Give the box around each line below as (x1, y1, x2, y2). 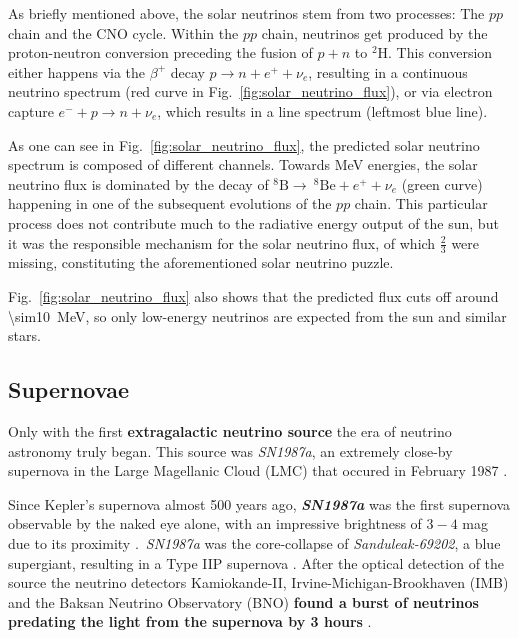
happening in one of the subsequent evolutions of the (8, 193, 332, 214)
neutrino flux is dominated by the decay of (8, 173, 269, 194)
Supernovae (8, 374, 129, 405)
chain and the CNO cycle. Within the (8, 22, 239, 43)
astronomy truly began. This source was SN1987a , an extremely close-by (8, 440, 453, 461)
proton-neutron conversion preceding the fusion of (8, 42, 313, 63)
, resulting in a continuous (308, 61, 468, 82)
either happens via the (8, 61, 146, 82)
